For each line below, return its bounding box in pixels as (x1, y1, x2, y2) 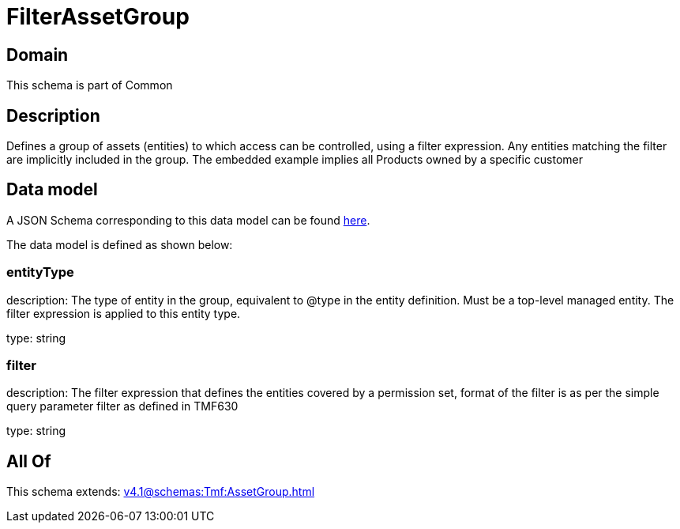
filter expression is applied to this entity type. (6, 306, 241, 320)
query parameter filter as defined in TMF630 (6, 399, 239, 414)
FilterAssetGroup (6, 3, 190, 30)
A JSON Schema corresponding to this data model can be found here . (6, 213, 370, 227)
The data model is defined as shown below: (6, 237, 233, 251)
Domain (6, 44, 69, 65)
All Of (6, 451, 51, 471)
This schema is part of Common (6, 78, 173, 93)
